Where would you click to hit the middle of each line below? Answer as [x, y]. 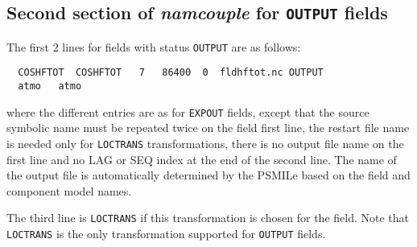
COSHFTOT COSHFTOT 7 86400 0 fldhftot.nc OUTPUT [171, 73]
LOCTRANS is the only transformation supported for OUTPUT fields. [166, 234]
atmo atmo [50, 86]
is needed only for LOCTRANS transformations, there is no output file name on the [205, 143]
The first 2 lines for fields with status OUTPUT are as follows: [154, 46]
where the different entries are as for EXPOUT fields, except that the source [188, 111]
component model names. [69, 190]
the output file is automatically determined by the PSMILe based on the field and [208, 175]
